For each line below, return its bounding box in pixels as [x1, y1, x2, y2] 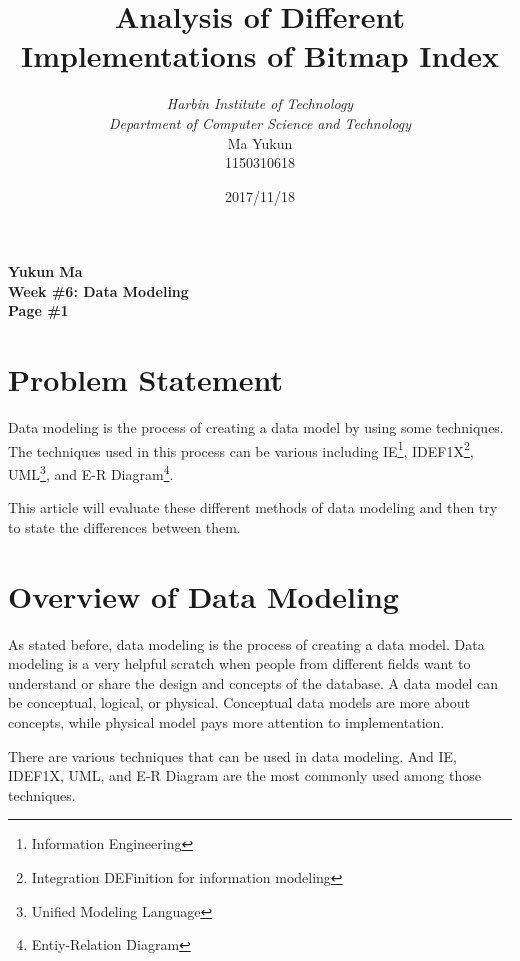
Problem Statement [8, 359, 283, 400]
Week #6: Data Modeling [8, 280, 189, 301]
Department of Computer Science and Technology [108, 112, 412, 133]
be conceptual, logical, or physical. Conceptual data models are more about [8, 692, 470, 713]
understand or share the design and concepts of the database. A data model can [8, 672, 499, 693]
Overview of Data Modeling [8, 575, 399, 616]
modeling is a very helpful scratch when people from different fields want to [8, 653, 471, 674]
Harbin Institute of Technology [166, 93, 354, 114]
